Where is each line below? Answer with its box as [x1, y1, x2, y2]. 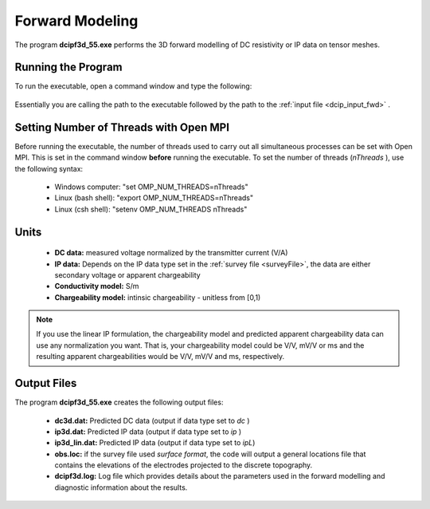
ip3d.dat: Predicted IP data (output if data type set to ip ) [54, 427, 242, 436]
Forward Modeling [14, 12, 139, 30]
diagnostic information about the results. [54, 483, 188, 492]
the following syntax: [14, 164, 84, 173]
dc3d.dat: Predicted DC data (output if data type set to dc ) [54, 416, 250, 425]
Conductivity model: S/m [54, 282, 139, 291]
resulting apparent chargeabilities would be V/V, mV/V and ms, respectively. [36, 352, 285, 361]
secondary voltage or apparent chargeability [54, 270, 201, 279]
